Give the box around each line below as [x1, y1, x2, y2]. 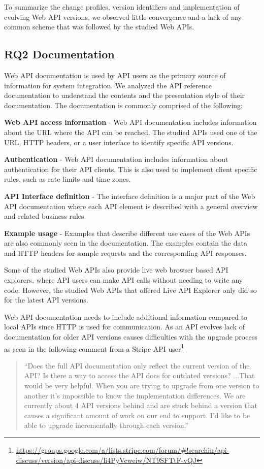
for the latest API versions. [4, 294, 88, 305]
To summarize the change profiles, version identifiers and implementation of [4, 2, 240, 12]
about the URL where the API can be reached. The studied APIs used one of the [4, 126, 257, 137]
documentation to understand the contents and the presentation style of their [4, 90, 245, 100]
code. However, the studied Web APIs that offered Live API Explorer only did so [4, 284, 257, 295]
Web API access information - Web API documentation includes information [4, 117, 257, 127]
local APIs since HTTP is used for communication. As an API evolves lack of [4, 321, 245, 332]
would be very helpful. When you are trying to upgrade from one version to [24, 380, 259, 391]
